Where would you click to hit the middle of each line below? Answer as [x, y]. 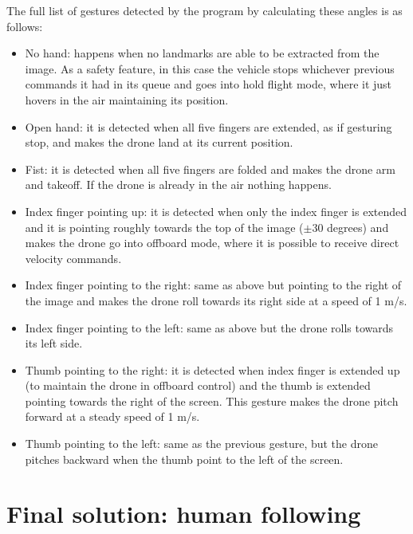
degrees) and [358, 227]
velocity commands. [73, 258]
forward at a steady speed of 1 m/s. [112, 416]
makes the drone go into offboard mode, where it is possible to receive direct [212, 243]
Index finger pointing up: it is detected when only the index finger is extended [216, 211]
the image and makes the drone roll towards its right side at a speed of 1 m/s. [216, 300]
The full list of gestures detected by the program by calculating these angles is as [205, 10]
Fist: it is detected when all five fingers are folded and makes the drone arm [210, 169]
